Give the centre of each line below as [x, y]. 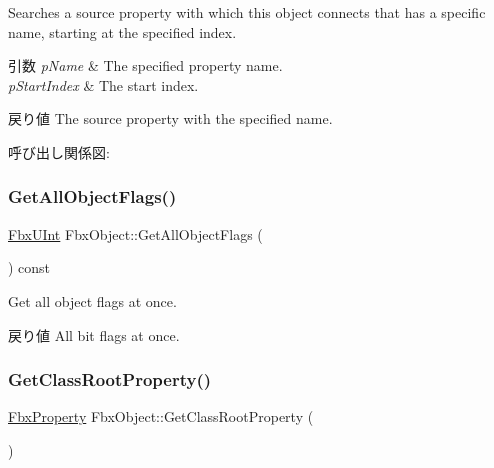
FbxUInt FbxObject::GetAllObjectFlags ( [135, 233]
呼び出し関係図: [59, 151]
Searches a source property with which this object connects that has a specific [247, 12]
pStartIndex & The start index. [103, 84]
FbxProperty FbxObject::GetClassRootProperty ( [161, 416]
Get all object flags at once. [92, 300]
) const [29, 267]
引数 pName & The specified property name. [145, 65]
